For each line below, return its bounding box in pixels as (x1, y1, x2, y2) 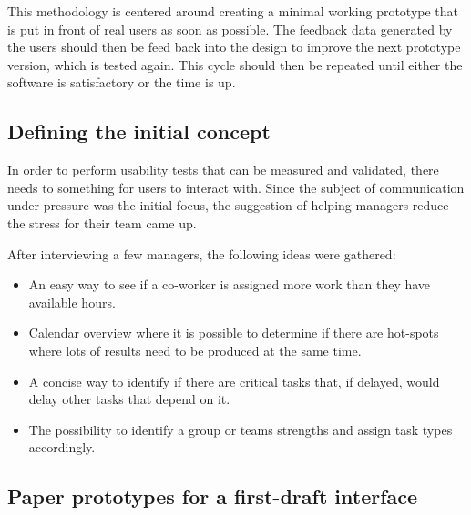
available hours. (28, 292, 116, 311)
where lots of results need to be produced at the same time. (28, 340, 362, 359)
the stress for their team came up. (7, 213, 197, 232)
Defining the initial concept (7, 117, 271, 146)
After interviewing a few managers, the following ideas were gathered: (7, 244, 396, 263)
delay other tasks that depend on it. (28, 389, 230, 409)
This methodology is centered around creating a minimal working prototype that (7, 2, 459, 20)
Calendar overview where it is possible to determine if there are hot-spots (28, 323, 439, 342)
